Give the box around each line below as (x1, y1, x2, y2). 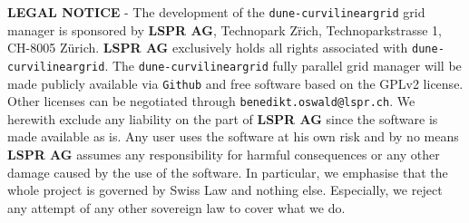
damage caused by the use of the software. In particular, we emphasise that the (7, 162, 448, 181)
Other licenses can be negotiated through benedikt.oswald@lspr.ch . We (7, 92, 415, 111)
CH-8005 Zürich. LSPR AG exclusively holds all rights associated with (7, 38, 408, 57)
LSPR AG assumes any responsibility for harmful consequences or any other (7, 145, 440, 164)
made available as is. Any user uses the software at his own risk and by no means (7, 127, 459, 146)
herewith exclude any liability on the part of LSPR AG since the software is (7, 109, 438, 128)
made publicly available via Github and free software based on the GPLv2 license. (7, 73, 464, 92)
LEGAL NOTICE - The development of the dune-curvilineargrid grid (7, 3, 425, 21)
